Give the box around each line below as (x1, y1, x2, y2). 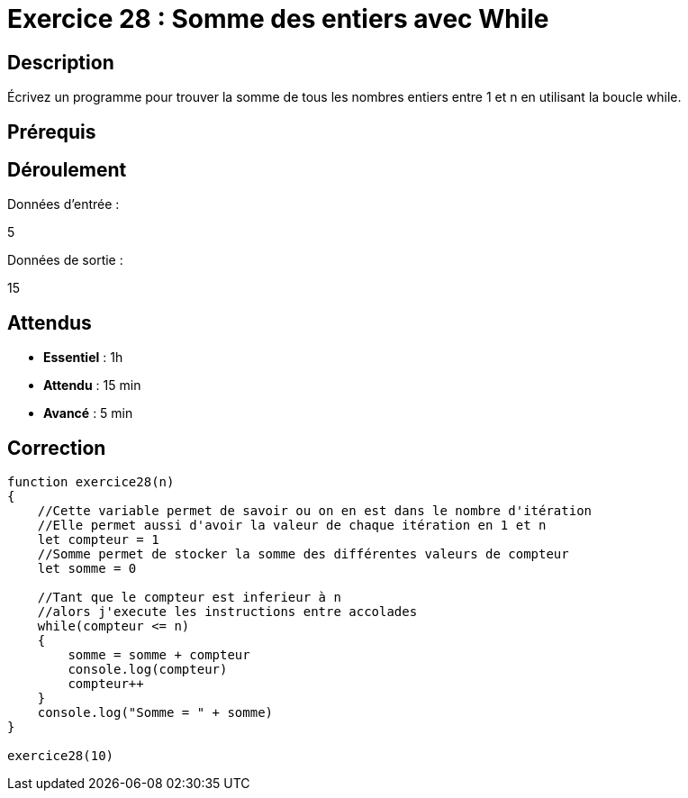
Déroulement (7, 159, 127, 182)
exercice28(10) (7, 748, 114, 764)
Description (7, 50, 114, 74)
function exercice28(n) (7, 475, 175, 490)
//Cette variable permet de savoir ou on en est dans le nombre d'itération (37, 503, 593, 519)
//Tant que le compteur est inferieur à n (37, 590, 341, 605)
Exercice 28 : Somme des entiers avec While (7, 4, 549, 34)
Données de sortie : (7, 252, 123, 268)
